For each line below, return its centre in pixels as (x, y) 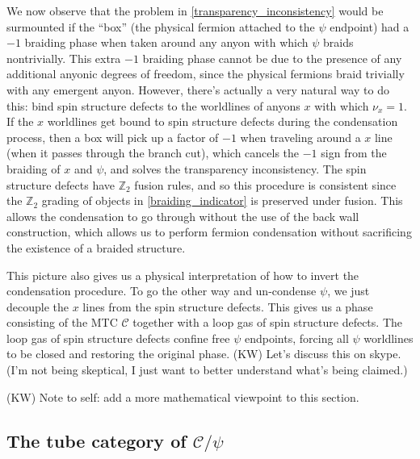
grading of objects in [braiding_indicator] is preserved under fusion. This (222, 200)
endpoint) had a (370, 26)
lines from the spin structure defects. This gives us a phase (228, 306)
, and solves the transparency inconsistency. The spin (235, 168)
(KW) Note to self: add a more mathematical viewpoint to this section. (183, 396)
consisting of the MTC (62, 322)
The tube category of (97, 440)
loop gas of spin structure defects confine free (118, 338)
